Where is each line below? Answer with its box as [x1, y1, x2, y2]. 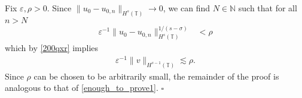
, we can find [163, 2, 210, 14]
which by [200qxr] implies [5, 42, 99, 54]
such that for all [238, 2, 297, 14]
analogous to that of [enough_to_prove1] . [5, 81, 158, 94]
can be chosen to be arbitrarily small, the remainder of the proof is [33, 69, 279, 82]
